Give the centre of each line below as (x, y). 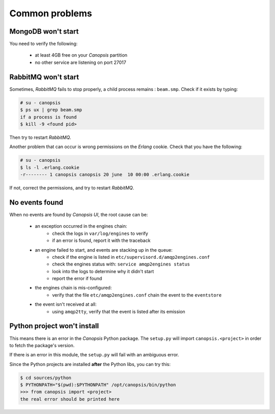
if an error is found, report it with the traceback (101, 240)
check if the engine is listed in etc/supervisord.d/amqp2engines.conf (131, 257)
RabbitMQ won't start (44, 77)
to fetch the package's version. (42, 345)
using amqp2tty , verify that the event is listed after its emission (119, 311)
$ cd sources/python (46, 378)
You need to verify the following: (44, 44)
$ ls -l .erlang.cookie (50, 167)
